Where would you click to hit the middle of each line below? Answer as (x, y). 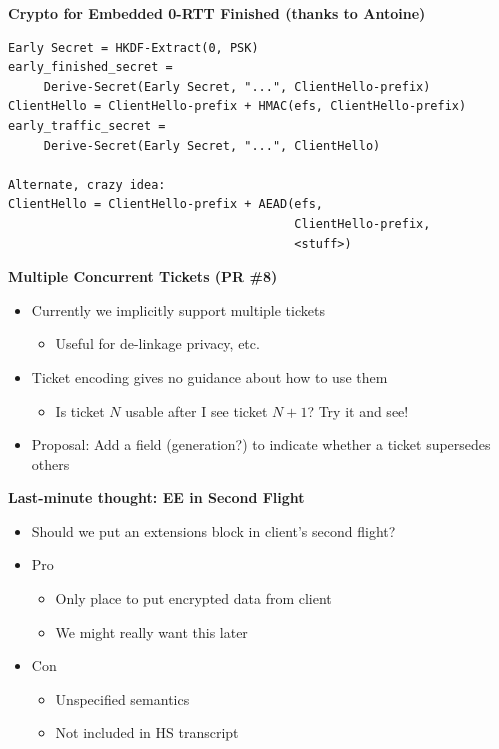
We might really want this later (151, 631)
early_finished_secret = (90, 67)
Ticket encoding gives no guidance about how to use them (209, 376)
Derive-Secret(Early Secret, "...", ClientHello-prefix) (237, 86)
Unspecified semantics (122, 698)
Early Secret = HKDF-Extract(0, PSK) (133, 47)
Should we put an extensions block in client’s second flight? (213, 530)
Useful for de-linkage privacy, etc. (157, 343)
